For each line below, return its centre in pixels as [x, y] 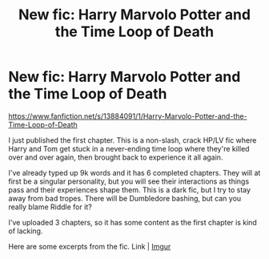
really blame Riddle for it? [50, 207]
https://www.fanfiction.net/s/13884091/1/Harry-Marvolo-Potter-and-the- [128, 116]
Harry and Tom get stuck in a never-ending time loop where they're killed [129, 148]
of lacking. [26, 231]
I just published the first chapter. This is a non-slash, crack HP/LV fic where [132, 140]
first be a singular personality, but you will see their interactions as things [129, 181]
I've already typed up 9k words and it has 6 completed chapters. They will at [134, 172]
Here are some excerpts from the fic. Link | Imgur [90, 246]
